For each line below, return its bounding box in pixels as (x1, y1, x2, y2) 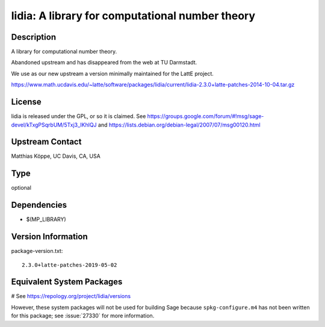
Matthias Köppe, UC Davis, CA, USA (11, 152, 101, 160)
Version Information (11, 232, 88, 242)
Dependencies (11, 200, 67, 210)
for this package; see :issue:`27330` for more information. (11, 312, 155, 319)
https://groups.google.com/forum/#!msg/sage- (147, 113, 264, 120)
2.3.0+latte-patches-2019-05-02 (22, 261, 117, 268)
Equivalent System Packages (11, 277, 123, 287)
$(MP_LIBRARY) (26, 216, 66, 223)
